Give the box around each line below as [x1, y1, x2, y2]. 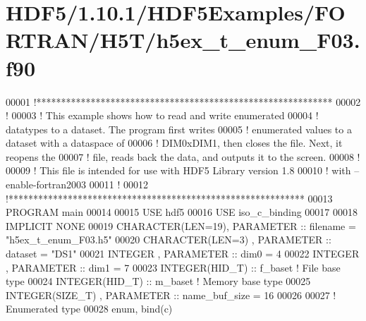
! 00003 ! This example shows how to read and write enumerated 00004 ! [6, 108, 319, 123]
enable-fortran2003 [6, 177, 87, 192]
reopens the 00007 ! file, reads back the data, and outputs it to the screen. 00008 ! [6, 149, 360, 164]
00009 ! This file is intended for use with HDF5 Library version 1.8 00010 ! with [6, 163, 351, 178]
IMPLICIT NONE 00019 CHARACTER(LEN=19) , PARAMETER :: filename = [6, 218, 356, 233]
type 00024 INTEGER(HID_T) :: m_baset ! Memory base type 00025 [6, 274, 311, 289]
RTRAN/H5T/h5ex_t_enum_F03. [6, 25, 360, 54]
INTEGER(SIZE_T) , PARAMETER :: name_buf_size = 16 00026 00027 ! [6, 287, 336, 302]
